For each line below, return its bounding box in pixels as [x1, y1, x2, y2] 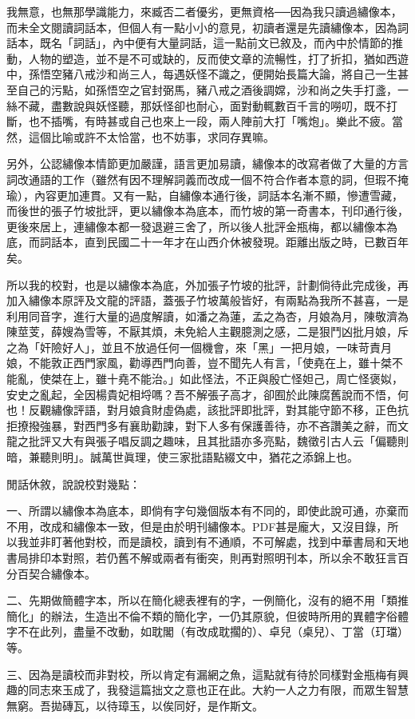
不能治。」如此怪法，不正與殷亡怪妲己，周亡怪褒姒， [128, 370, 403, 387]
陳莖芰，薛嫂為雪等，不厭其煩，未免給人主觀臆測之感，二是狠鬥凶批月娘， [6, 323, 397, 340]
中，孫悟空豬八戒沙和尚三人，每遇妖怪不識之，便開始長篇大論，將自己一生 [6, 66, 397, 82]
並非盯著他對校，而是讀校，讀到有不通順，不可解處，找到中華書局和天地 [28, 533, 409, 550]
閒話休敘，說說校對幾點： [6, 475, 140, 492]
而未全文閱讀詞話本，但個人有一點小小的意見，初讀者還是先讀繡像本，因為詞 [6, 18, 409, 35]
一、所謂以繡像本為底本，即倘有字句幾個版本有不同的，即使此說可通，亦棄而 [6, 502, 409, 519]
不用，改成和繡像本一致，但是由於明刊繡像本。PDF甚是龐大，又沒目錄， [6, 517, 388, 534]
